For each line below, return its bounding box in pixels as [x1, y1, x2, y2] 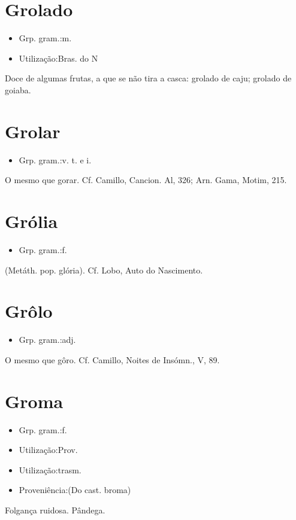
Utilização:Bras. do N [19, 51, 98, 64]
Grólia [5, 209, 58, 233]
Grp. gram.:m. [19, 32, 72, 44]
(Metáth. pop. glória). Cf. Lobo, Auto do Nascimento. [5, 263, 203, 276]
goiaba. [5, 83, 31, 96]
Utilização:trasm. [19, 463, 81, 476]
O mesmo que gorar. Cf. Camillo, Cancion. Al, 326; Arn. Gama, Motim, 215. [5, 174, 287, 186]
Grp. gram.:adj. [19, 333, 76, 346]
